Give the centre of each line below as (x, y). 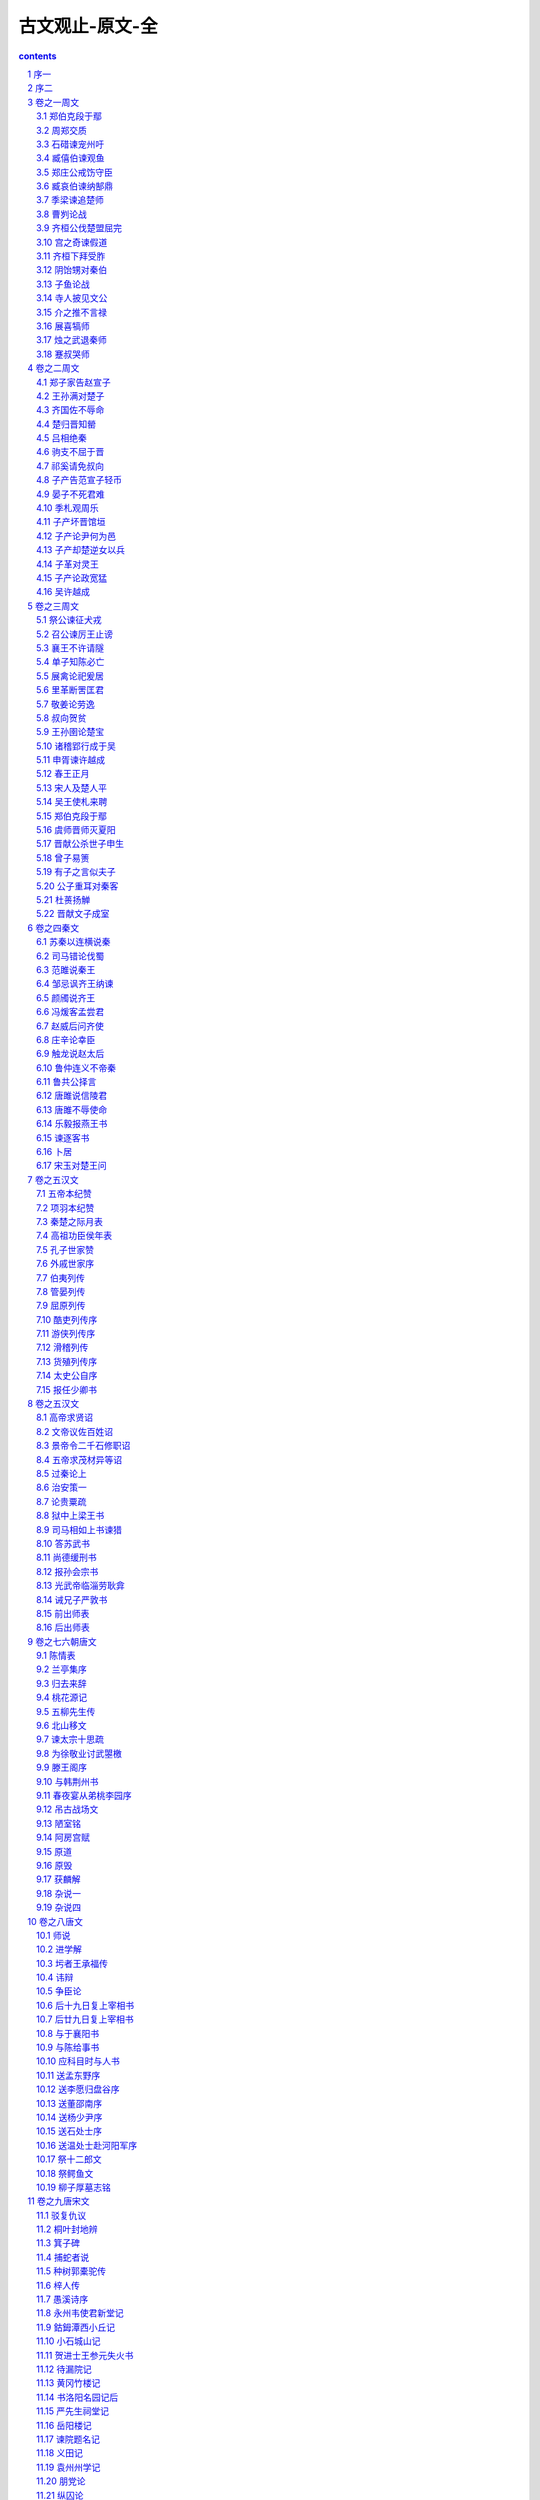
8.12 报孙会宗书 (67, 1571)
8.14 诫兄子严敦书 (72, 1599)
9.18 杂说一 (59, 1893)
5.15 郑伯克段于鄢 (71, 816)
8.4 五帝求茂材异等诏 (79, 1459)
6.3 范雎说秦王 (66, 969)
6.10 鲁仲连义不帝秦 (76, 1067)
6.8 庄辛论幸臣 (66, 1039)
